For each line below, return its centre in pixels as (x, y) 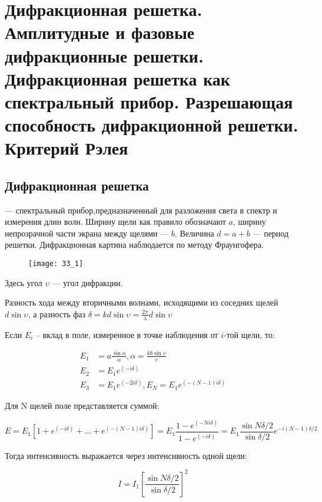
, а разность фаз (57, 314)
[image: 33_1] (56, 264)
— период (271, 233)
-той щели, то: (249, 334)
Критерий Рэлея (67, 148)
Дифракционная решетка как (117, 78)
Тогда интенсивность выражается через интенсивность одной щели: (126, 455)
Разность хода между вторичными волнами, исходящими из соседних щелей (142, 302)
